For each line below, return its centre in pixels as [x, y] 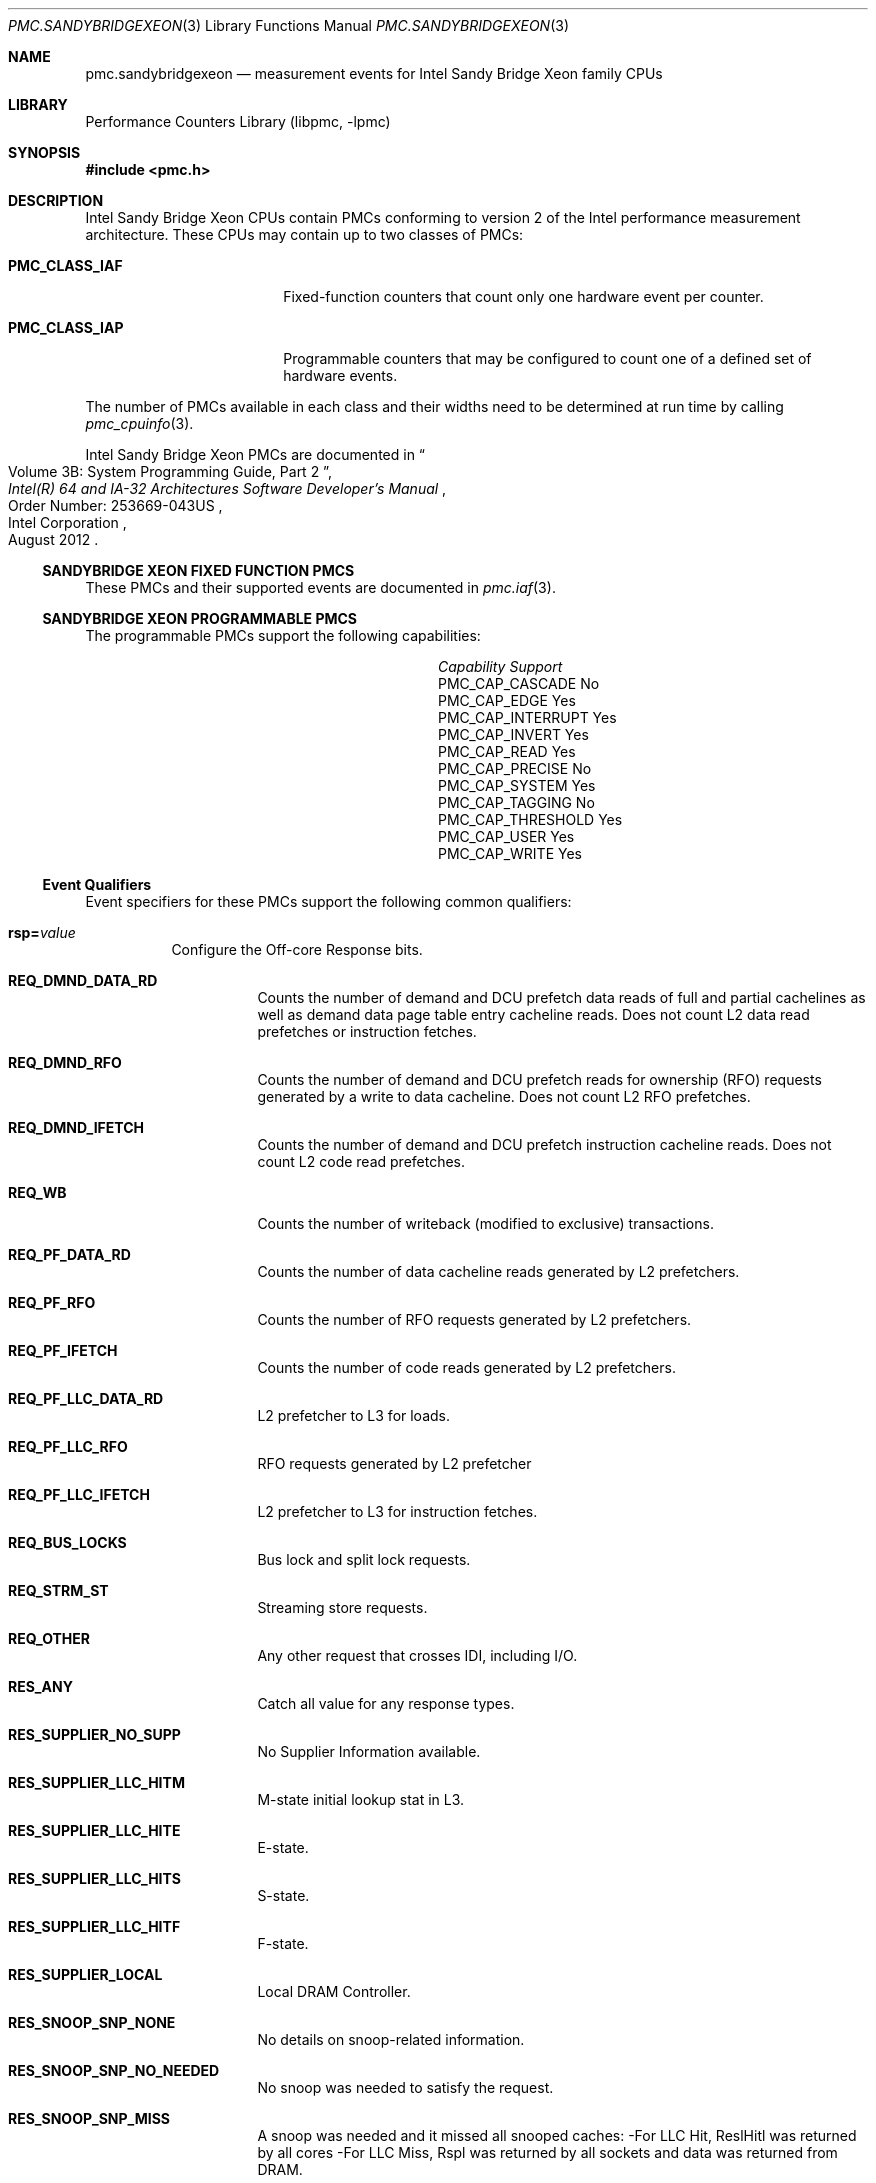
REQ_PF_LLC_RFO [68, 1446]
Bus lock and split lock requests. [364, 1559]
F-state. [283, 1943]
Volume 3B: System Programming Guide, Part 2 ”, [170, 471]
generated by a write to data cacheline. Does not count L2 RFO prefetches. [504, 1096]
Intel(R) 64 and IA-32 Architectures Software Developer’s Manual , [227, 488]
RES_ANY [40, 1686]
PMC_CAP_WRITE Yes [510, 853]
